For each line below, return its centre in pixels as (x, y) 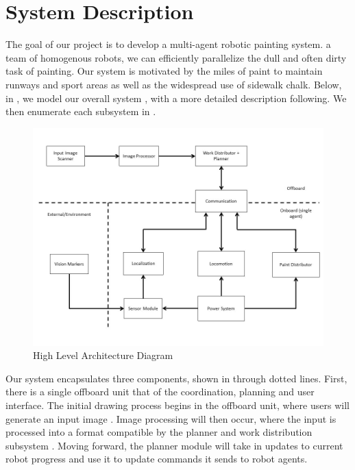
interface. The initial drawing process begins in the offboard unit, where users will (177, 405)
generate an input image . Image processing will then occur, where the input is (171, 418)
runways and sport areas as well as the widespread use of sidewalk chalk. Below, (174, 84)
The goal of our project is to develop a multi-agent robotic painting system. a (168, 44)
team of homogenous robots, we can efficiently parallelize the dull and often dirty (176, 57)
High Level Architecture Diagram (103, 355)
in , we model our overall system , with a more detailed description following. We (176, 98)
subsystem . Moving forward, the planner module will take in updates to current (174, 445)
